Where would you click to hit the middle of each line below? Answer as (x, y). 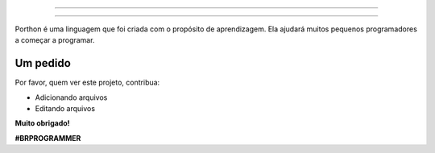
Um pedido (43, 63)
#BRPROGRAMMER (48, 138)
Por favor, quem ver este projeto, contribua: (87, 83)
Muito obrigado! (42, 123)
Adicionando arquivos (71, 97)
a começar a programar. (55, 40)
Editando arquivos (65, 109)
